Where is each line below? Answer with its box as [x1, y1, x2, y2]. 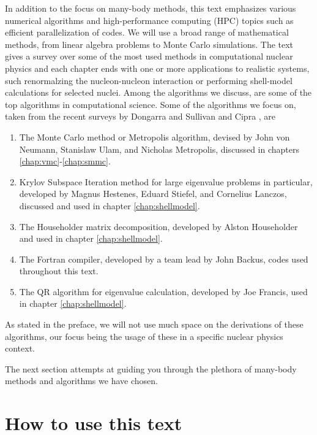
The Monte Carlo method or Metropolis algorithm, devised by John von [19, 130, 290, 143]
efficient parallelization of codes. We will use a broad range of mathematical [5, 26, 289, 39]
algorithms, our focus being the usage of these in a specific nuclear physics [5, 329, 283, 342]
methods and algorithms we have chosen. [5, 374, 158, 387]
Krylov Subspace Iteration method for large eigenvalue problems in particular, [19, 175, 313, 188]
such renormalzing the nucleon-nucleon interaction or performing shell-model [5, 74, 293, 87]
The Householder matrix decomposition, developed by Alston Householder [19, 220, 298, 233]
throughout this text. [19, 264, 99, 277]
